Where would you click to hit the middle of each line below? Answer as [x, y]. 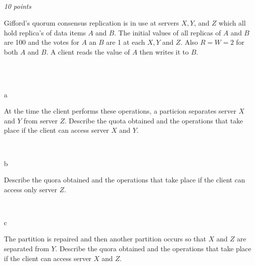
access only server [31, 189]
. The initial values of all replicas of [167, 32]
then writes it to [164, 51]
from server [41, 120]
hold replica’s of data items [45, 32]
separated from [27, 249]
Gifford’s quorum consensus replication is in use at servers [92, 22]
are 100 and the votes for [42, 42]
